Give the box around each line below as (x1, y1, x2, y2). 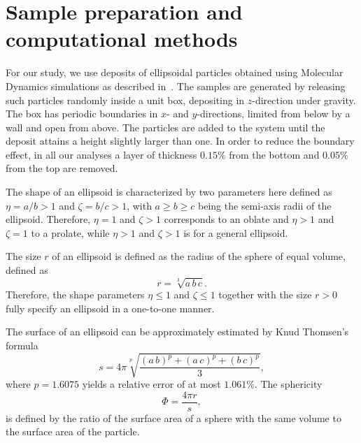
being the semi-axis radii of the (198, 198, 332, 212)
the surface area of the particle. (6, 424, 140, 439)
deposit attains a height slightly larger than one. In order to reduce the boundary (6, 133, 355, 148)
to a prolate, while (31, 225, 110, 240)
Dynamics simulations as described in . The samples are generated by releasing (6, 78, 346, 93)
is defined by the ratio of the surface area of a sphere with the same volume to (6, 410, 341, 425)
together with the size (218, 287, 312, 302)
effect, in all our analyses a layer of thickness (6, 147, 197, 161)
